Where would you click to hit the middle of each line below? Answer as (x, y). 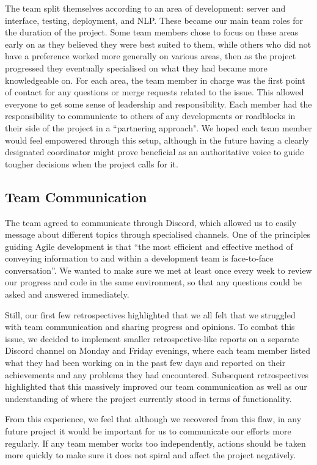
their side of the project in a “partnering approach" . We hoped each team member (158, 127)
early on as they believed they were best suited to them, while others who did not (158, 44)
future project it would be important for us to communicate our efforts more (148, 431)
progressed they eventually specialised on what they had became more (136, 68)
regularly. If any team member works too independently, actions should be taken (155, 443)
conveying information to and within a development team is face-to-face (139, 258)
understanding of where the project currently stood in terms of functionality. (148, 398)
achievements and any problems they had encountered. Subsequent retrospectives (157, 374)
